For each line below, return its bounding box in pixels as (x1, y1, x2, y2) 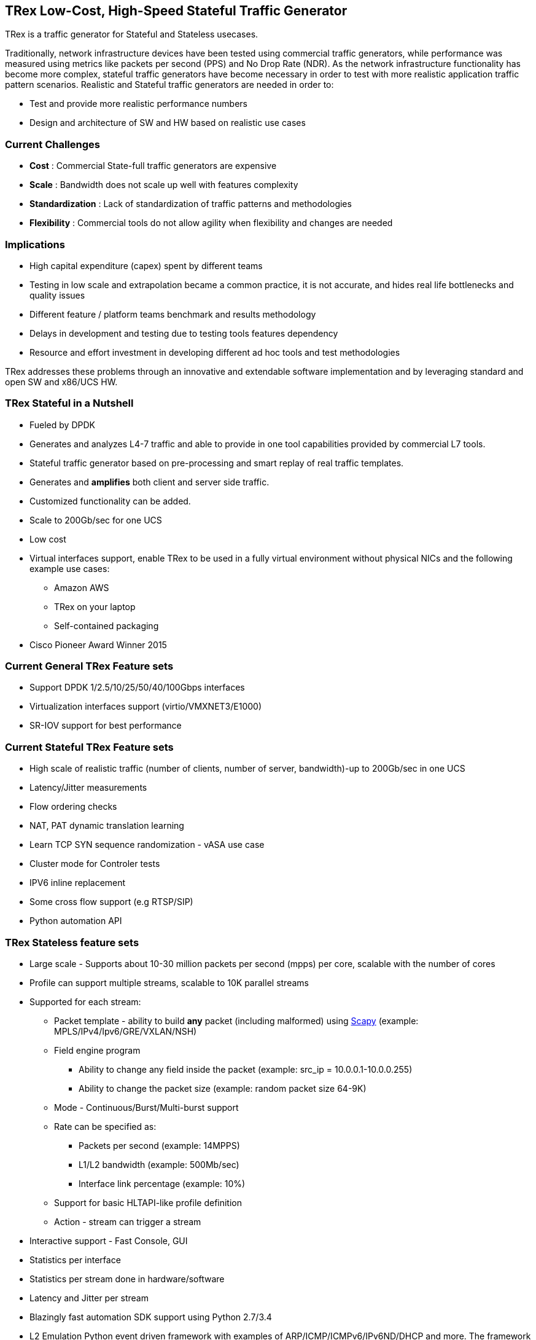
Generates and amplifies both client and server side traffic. (29, 476, 270, 487)
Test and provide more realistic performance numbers (29, 98, 247, 109)
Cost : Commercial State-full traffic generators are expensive (29, 160, 277, 171)
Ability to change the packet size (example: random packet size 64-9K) (79, 1083, 367, 1094)
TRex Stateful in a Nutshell (5, 397, 134, 410)
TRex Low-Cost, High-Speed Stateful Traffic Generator (5, 3, 348, 18)
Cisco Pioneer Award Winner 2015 (29, 639, 167, 650)
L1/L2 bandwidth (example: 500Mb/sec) (79, 1159, 239, 1170)
